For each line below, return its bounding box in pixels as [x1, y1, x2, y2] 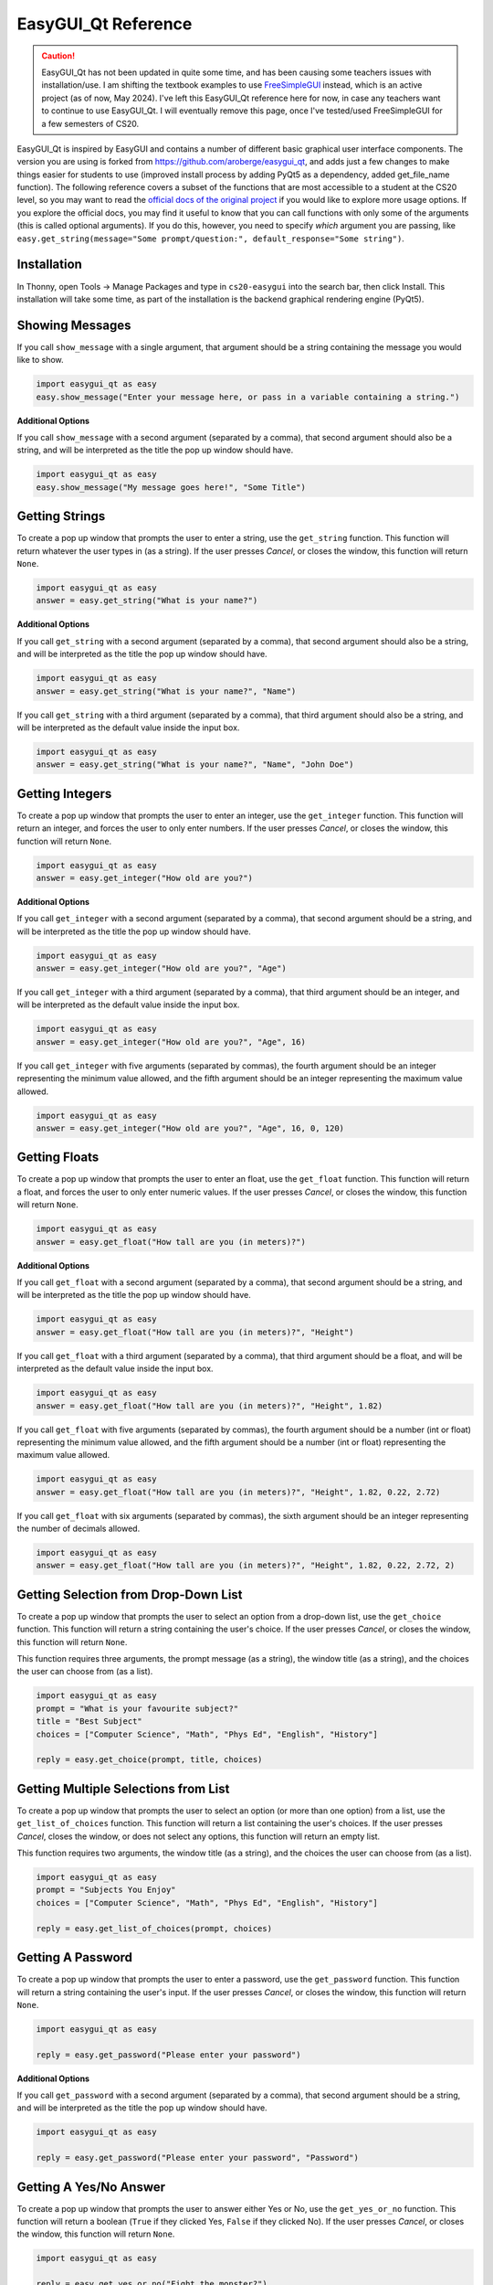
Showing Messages [16, 317, 131, 333]
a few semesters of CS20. [41, 118, 140, 129]
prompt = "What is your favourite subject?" [36, 1703, 239, 1714]
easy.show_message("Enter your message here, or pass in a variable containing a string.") [36, 391, 460, 402]
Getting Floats [16, 1150, 100, 1165]
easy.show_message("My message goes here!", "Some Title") [36, 482, 306, 493]
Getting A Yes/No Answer [16, 2179, 166, 2195]
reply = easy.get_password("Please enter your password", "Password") [36, 2152, 360, 2163]
